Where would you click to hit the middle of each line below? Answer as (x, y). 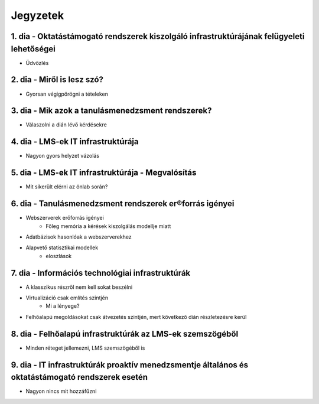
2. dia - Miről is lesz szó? (57, 80)
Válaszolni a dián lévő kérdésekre (66, 125)
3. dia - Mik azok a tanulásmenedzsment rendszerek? (111, 111)
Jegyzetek (38, 15)
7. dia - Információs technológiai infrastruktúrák (101, 273)
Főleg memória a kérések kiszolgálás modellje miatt (108, 226)
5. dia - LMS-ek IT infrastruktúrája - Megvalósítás (104, 173)
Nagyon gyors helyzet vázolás (63, 156)
